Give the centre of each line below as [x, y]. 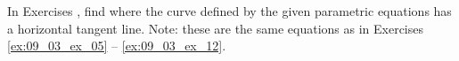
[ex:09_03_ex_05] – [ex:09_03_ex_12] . [117, 46]
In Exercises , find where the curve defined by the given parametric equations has [229, 11]
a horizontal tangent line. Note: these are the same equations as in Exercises [215, 28]
